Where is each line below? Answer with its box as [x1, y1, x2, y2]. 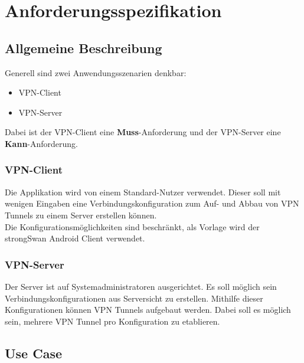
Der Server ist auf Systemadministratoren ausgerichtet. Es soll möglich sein [5, 280, 277, 292]
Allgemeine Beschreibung [5, 38, 162, 57]
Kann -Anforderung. [5, 137, 79, 149]
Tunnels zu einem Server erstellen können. [5, 208, 157, 221]
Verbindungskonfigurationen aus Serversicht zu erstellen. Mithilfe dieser [5, 292, 263, 304]
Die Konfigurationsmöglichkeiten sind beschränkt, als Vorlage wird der [5, 220, 260, 233]
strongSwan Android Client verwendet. [5, 232, 145, 244]
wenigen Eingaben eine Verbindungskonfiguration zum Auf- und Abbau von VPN [5, 197, 299, 210]
